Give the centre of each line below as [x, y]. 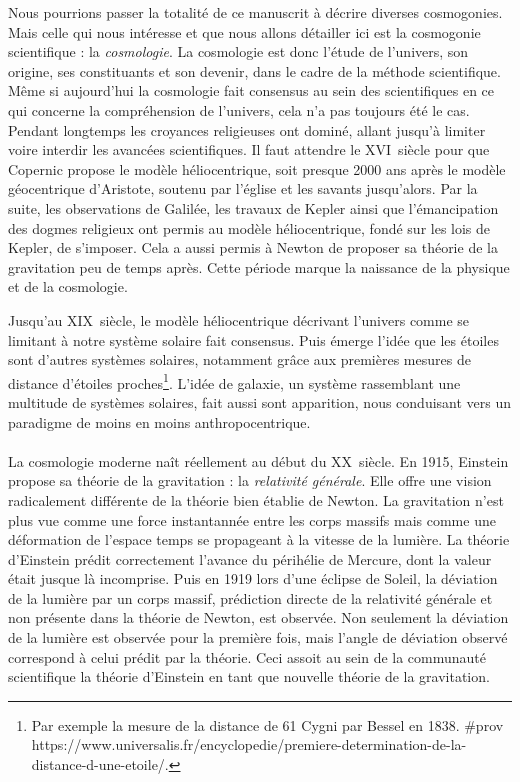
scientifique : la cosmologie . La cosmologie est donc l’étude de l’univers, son [238, 51]
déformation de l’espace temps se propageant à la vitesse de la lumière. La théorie [259, 539]
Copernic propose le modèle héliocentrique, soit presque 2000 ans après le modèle [257, 168]
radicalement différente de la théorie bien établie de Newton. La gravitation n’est [256, 499]
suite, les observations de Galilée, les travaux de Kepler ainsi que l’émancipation [253, 207]
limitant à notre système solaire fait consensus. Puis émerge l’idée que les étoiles [253, 339]
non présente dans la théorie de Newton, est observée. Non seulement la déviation [258, 617]
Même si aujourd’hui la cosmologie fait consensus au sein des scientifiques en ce [251, 90]
